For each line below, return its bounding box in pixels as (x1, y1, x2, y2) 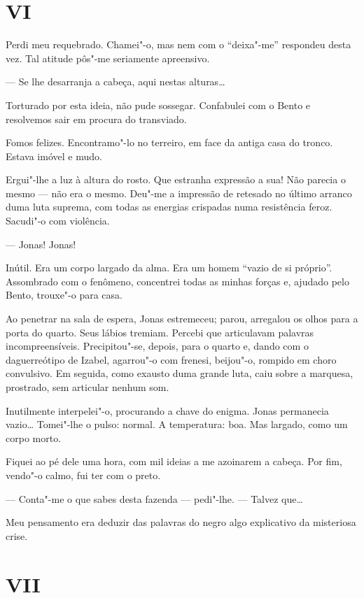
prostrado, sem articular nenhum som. (6, 380, 169, 394)
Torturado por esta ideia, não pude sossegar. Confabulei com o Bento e (6, 97, 311, 112)
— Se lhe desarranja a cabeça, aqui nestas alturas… (6, 74, 225, 89)
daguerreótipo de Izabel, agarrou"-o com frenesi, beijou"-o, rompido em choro (6, 352, 337, 366)
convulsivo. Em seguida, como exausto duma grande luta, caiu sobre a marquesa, (6, 366, 353, 380)
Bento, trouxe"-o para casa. (6, 287, 122, 302)
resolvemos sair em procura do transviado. (6, 111, 187, 126)
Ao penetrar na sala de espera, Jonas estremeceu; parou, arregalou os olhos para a (6, 311, 358, 326)
